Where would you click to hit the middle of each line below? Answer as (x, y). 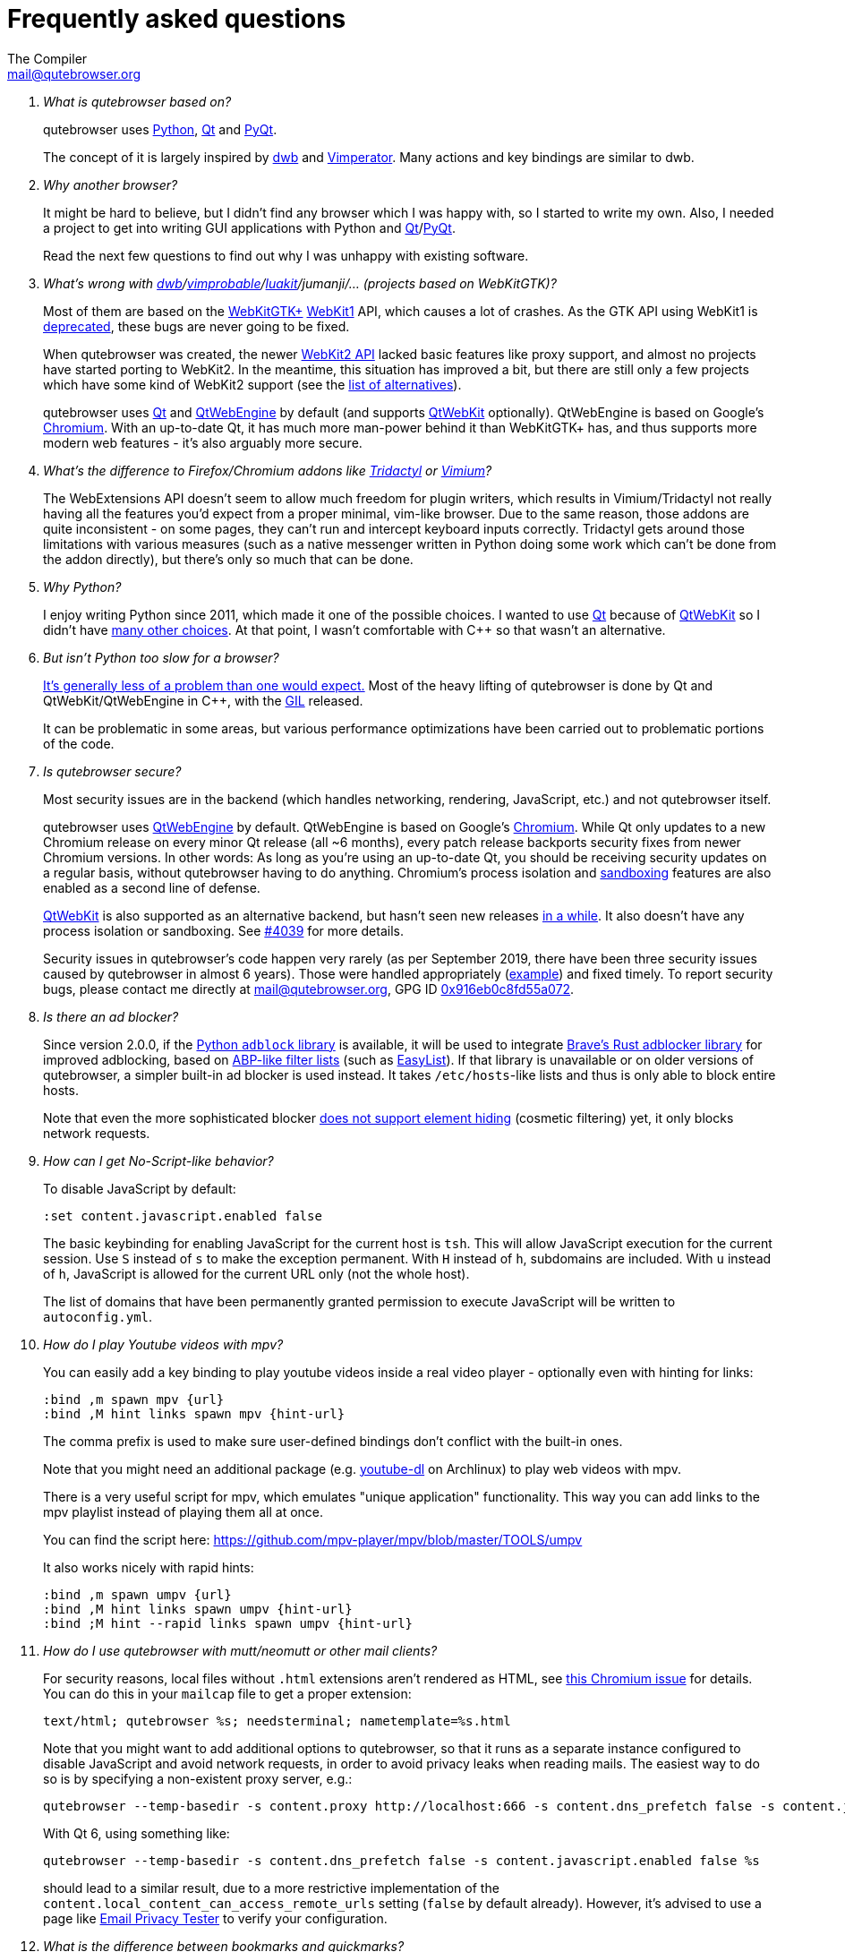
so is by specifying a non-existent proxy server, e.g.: (198, 1778)
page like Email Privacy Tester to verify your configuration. (215, 1918)
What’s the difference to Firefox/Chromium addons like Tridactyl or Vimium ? (268, 470)
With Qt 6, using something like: (137, 1833)
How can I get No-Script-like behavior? (158, 1160)
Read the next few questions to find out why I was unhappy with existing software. (286, 255)
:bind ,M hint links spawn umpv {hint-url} (198, 1609)
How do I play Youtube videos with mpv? (163, 1344)
